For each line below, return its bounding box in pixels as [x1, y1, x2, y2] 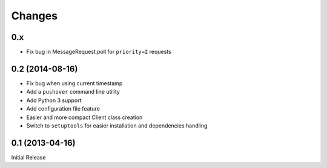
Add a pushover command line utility [26, 88, 121, 95]
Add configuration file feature [26, 105, 100, 112]
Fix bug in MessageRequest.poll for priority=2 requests [26, 48, 172, 56]
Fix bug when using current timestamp [26, 79, 123, 87]
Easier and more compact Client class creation [26, 114, 143, 121]
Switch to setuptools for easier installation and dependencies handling [26, 121, 208, 129]
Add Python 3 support [26, 97, 82, 104]
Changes [11, 9, 58, 22]
